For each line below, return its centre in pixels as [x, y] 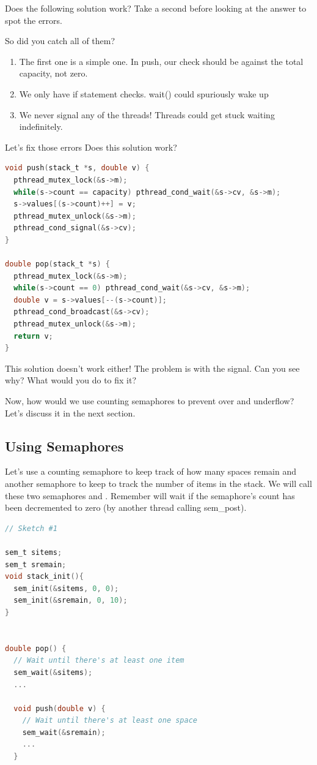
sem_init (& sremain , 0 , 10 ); [71, 601]
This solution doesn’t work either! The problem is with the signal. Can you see [152, 368]
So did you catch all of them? [60, 41]
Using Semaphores [64, 446]
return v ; [33, 336]
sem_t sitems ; [34, 552]
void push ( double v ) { [60, 708]
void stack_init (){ [44, 577]
